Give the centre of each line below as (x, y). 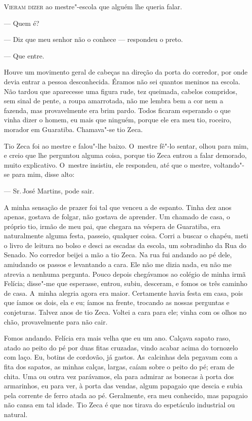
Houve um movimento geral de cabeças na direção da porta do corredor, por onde (126, 72)
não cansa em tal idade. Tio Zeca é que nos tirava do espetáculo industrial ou (119, 405)
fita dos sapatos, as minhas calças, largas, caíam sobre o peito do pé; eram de (119, 366)
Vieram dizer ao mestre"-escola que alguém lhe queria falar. (93, 6)
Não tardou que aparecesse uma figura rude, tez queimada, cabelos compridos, (121, 91)
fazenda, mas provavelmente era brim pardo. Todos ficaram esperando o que (117, 110)
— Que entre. (24, 55)
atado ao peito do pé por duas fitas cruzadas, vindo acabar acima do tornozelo (121, 347)
